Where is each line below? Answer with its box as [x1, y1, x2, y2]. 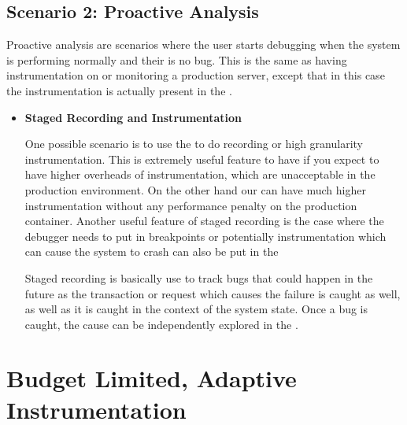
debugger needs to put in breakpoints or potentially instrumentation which [24, 227, 387, 244]
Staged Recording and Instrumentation [24, 109, 242, 125]
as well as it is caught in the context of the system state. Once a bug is [24, 301, 368, 317]
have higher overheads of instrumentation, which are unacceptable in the [24, 166, 376, 183]
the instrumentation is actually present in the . [6, 82, 232, 98]
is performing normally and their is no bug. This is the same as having [6, 51, 347, 68]
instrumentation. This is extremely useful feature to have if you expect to [24, 150, 379, 167]
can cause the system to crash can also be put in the [24, 243, 279, 260]
